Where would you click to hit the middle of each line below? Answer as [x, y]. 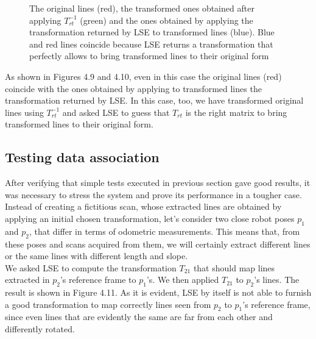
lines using [24, 112]
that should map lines [234, 267]
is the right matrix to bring [236, 112]
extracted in [27, 280]
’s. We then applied [183, 280]
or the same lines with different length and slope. [97, 256]
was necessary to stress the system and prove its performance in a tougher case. [153, 194]
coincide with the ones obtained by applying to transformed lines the [133, 88]
